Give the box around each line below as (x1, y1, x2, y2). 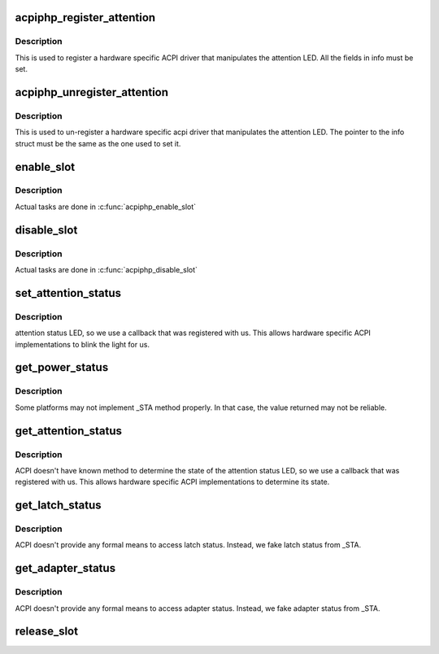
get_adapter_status (15, 561, 116, 575)
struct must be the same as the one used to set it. (15, 138, 181, 148)
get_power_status (15, 360, 109, 374)
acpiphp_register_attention (15, 11, 156, 24)
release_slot (15, 625, 79, 639)
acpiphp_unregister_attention (15, 85, 169, 99)
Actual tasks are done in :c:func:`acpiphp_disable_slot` (15, 265, 198, 275)
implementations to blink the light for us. (15, 339, 150, 349)
